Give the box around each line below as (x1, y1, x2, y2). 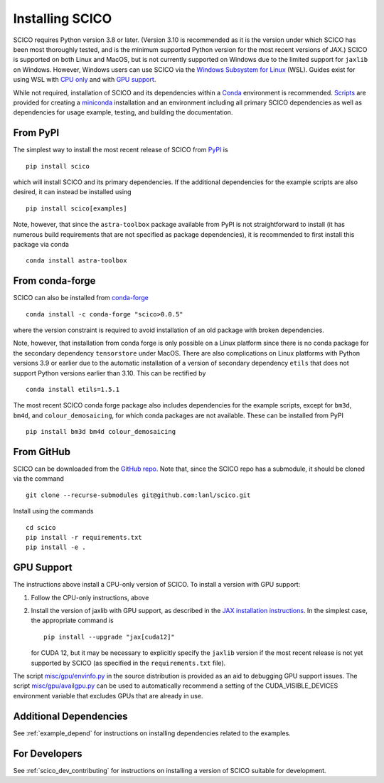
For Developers (13, 747, 82, 760)
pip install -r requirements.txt (26, 533, 142, 541)
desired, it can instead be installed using (13, 188, 132, 196)
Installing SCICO (13, 11, 112, 26)
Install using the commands (13, 507, 94, 516)
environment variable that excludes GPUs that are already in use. (13, 691, 203, 700)
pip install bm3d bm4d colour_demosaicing (26, 427, 176, 436)
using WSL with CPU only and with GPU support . (13, 75, 156, 84)
